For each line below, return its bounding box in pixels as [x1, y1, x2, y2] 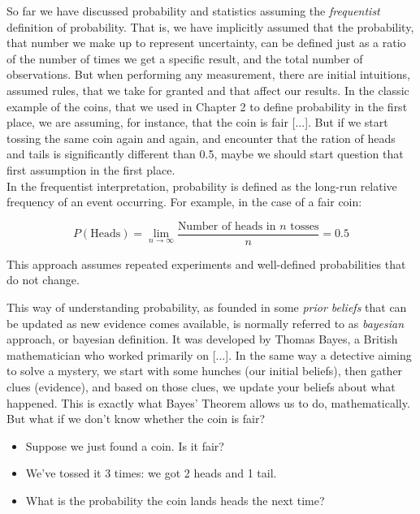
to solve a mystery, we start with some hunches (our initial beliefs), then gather [6, 362, 403, 379]
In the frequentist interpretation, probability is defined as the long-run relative [6, 177, 397, 194]
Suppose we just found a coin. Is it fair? [25, 437, 224, 454]
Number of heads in [177, 220, 276, 232]
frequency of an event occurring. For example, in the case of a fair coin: [6, 193, 362, 210]
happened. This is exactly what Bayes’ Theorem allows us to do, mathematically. [6, 394, 410, 411]
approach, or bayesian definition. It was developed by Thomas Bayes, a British [6, 330, 398, 348]
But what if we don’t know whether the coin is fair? [6, 410, 266, 427]
